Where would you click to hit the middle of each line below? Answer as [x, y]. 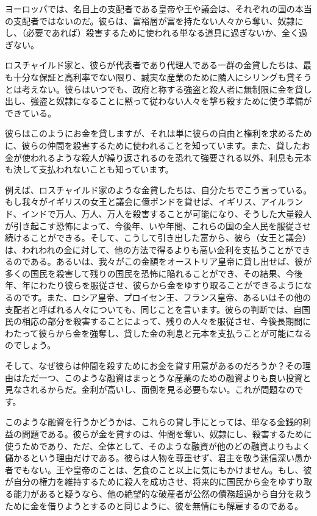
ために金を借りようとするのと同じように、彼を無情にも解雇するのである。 [154, 505]
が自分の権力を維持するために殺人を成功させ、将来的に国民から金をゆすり [154, 482]
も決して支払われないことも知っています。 [89, 169]
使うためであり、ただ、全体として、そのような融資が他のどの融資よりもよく [158, 446]
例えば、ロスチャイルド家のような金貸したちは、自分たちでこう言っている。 [158, 189]
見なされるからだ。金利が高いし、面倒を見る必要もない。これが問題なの [150, 389]
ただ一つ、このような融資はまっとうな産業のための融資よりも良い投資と [166, 377]
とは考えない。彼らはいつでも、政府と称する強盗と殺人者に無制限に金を [150, 89]
